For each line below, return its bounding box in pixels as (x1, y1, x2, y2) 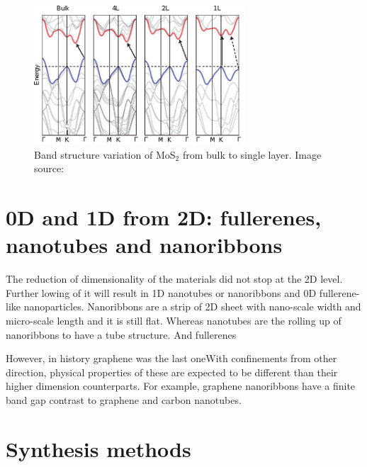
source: (34, 161, 64, 176)
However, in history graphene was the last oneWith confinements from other (6, 351, 337, 366)
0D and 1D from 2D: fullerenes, (6, 203, 322, 232)
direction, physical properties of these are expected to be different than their (6, 364, 338, 379)
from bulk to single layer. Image (182, 147, 322, 162)
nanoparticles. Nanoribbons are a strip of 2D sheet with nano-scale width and (23, 299, 361, 314)
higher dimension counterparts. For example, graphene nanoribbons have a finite (6, 378, 356, 393)
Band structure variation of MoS (34, 147, 176, 162)
